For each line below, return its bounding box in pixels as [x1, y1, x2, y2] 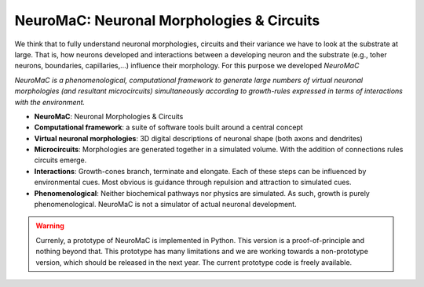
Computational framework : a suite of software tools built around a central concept [34, 122, 304, 133]
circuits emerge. [34, 155, 87, 165]
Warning [35, 221, 64, 231]
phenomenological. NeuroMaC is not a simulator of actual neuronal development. [34, 200, 298, 209]
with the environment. [14, 97, 86, 107]
